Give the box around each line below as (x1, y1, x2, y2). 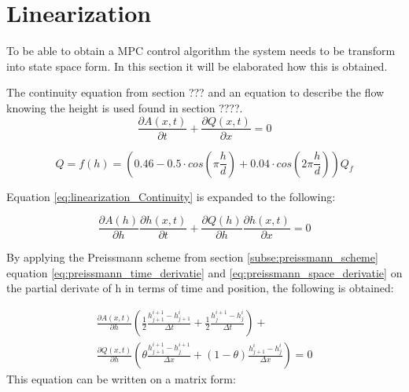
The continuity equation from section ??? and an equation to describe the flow (6, 84, 385, 101)
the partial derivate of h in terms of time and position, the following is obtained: (6, 280, 394, 296)
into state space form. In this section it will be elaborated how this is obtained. (6, 57, 388, 74)
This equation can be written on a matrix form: (6, 371, 236, 387)
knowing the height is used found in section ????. (6, 99, 243, 115)
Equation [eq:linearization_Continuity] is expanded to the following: (6, 188, 336, 204)
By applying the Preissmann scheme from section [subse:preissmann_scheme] (6, 249, 378, 266)
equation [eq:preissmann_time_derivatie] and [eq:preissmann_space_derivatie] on (6, 264, 403, 280)
